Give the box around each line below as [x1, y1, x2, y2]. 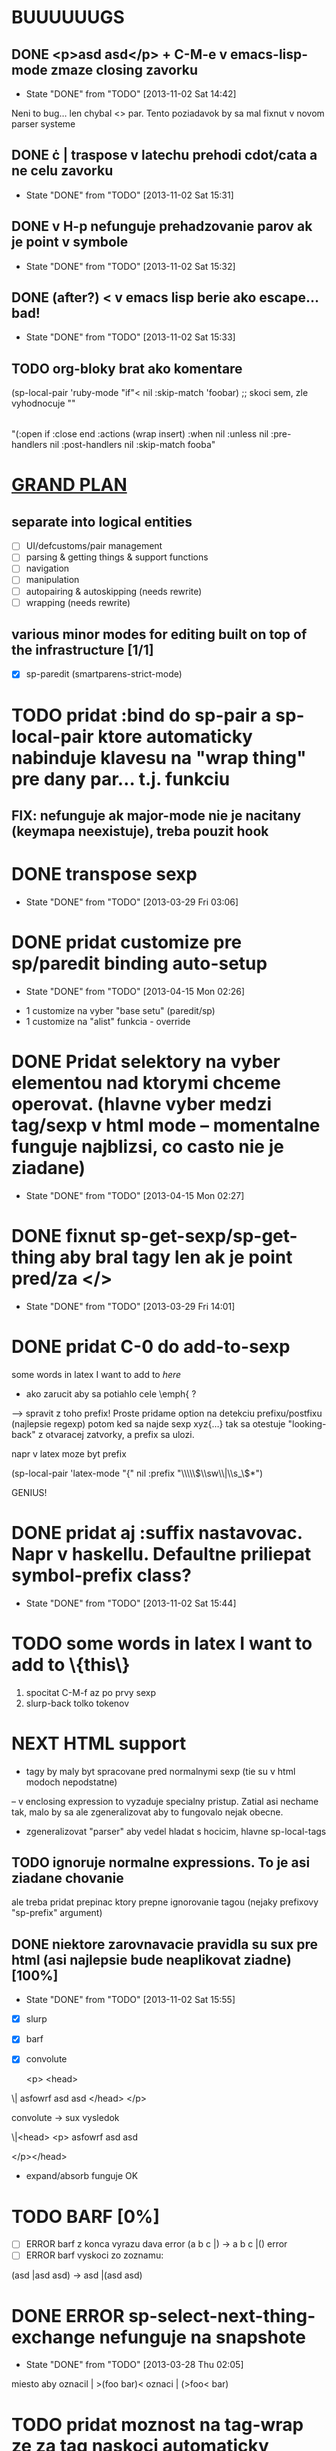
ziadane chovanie [11, 1869, 124, 1886]
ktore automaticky [97, 725, 253, 748]
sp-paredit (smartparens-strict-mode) [25, 668, 183, 680]
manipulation [25, 574, 80, 586]
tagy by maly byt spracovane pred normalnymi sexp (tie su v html [25, 1765, 296, 1777]
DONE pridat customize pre [11, 931, 243, 954]
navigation [25, 562, 70, 575]
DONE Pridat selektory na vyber [11, 1051, 281, 1073]
